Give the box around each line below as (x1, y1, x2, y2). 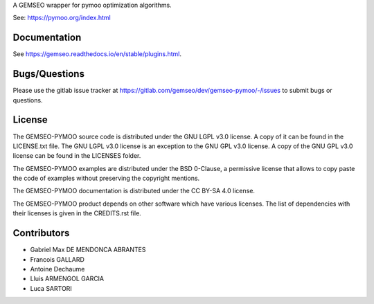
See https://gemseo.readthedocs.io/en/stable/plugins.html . (12, 50, 181, 58)
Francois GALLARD (30, 255, 84, 263)
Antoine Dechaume (30, 265, 85, 273)
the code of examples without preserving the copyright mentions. (12, 174, 200, 183)
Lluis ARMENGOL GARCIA (30, 274, 105, 283)
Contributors (12, 227, 70, 239)
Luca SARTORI (30, 284, 72, 292)
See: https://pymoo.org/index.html (12, 14, 111, 22)
